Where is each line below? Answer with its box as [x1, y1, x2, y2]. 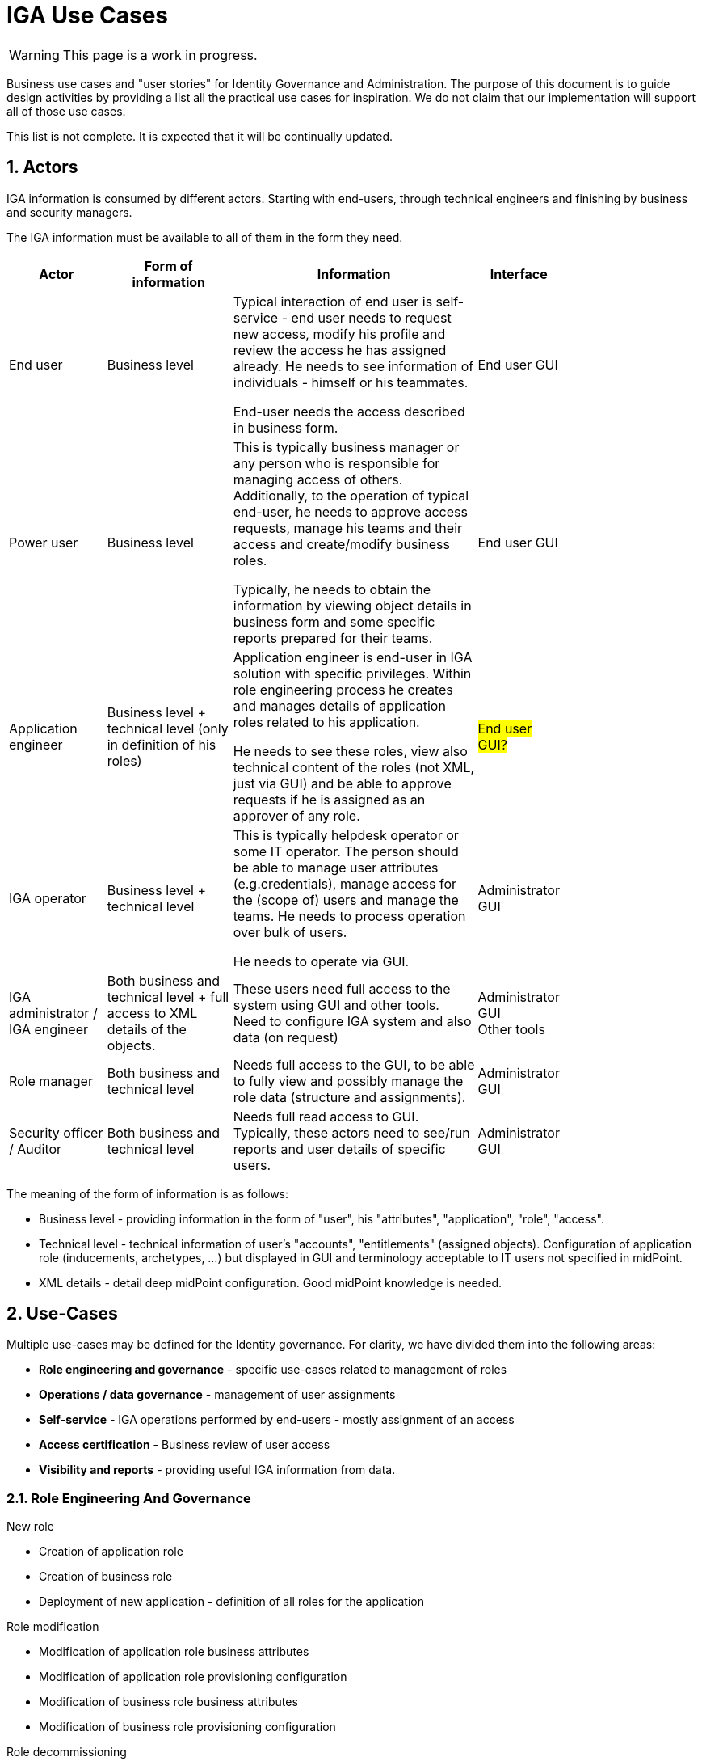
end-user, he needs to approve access [233, 503, 468, 520]
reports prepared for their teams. [233, 629, 433, 646]
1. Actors [6, 157, 78, 178]
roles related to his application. [233, 713, 420, 730]
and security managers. [6, 205, 132, 219]
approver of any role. [233, 807, 360, 824]
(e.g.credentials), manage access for [233, 875, 457, 892]
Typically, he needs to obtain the [233, 581, 431, 598]
